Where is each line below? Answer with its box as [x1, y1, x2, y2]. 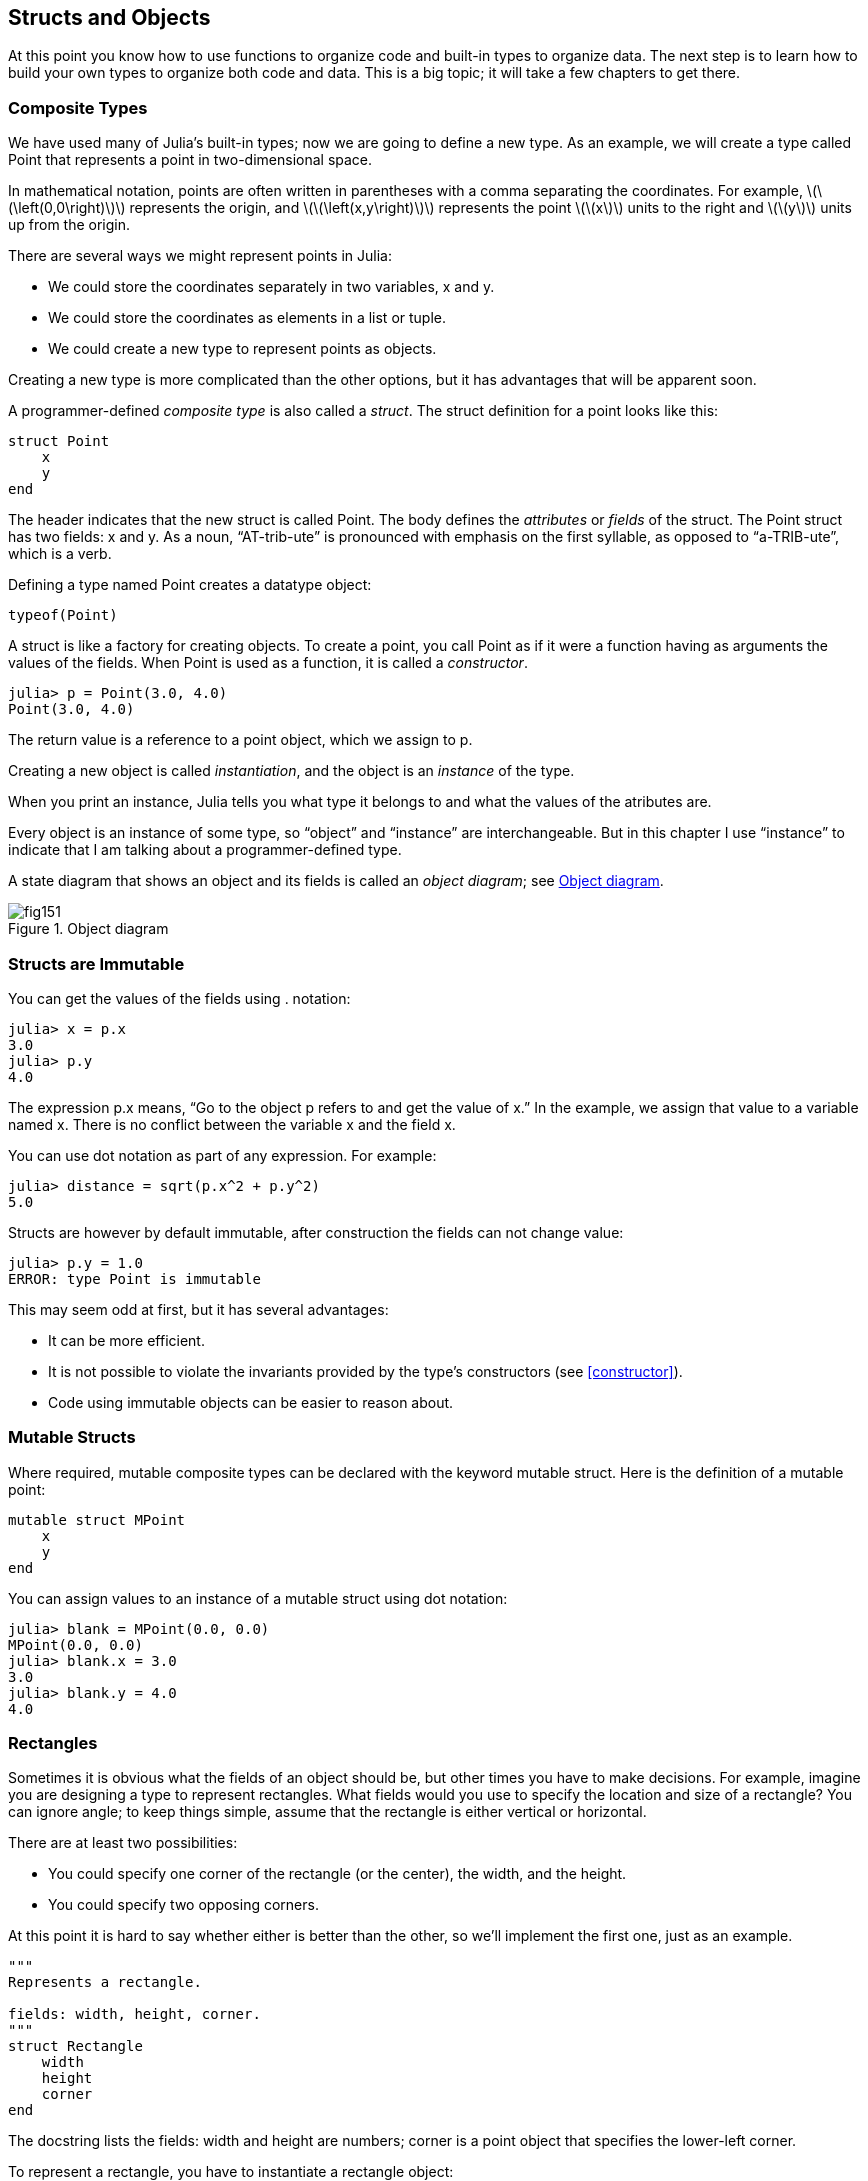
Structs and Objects [8, 5, 211, 30]
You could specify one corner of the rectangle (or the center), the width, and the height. [48, 1865, 627, 1883]
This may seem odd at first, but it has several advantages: [8, 1300, 389, 1318]
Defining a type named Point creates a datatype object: [8, 576, 372, 594]
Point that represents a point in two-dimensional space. [8, 151, 373, 169]
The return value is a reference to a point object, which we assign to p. [8, 731, 473, 749]
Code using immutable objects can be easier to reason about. [48, 1393, 454, 1411]
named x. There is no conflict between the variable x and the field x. [8, 1115, 456, 1133]
